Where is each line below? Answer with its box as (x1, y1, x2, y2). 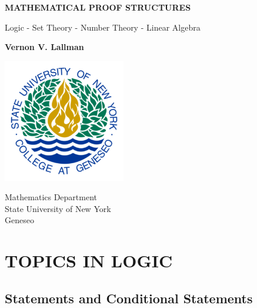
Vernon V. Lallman (5, 41, 84, 53)
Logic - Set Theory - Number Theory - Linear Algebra (5, 21, 201, 33)
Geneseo (5, 214, 34, 226)
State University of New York (5, 202, 111, 214)
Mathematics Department (5, 191, 98, 203)
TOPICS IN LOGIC (5, 249, 173, 273)
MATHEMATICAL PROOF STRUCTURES (5, 1, 191, 13)
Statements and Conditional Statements (5, 289, 253, 307)
